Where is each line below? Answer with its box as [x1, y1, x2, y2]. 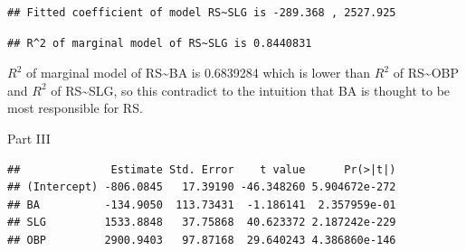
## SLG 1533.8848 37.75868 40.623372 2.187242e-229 [7, 216, 396, 229]
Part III [7, 128, 51, 147]
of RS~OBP [393, 63, 459, 82]
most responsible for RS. [7, 98, 143, 117]
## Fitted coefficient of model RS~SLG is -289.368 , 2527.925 [7, 6, 396, 19]
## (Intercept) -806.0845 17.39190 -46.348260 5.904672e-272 [7, 181, 396, 194]
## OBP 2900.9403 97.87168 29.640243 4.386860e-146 [7, 233, 396, 246]
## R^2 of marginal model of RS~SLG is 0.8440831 [7, 36, 312, 50]
